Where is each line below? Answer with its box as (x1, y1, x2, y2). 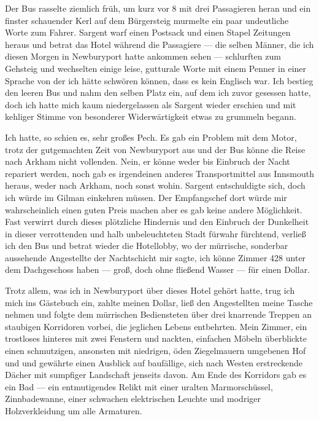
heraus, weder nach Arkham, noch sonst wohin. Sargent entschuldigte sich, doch (5, 179, 306, 192)
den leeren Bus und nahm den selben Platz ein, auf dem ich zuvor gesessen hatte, (5, 86, 311, 99)
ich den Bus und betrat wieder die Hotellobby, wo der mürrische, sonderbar (5, 239, 288, 252)
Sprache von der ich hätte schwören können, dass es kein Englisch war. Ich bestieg (5, 74, 313, 87)
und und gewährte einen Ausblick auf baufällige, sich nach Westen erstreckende (5, 356, 302, 369)
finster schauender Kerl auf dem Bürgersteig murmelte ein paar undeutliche (5, 14, 289, 26)
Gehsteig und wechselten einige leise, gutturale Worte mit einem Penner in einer (5, 61, 307, 74)
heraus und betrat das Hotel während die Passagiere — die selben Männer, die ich (5, 37, 314, 50)
